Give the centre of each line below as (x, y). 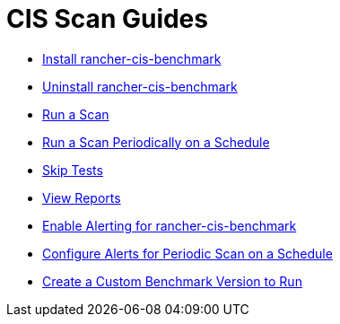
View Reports (82, 197)
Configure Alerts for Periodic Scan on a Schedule (187, 253)
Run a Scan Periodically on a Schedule (156, 142)
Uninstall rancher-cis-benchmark (140, 86)
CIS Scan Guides (107, 19)
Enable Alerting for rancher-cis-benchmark (170, 225)
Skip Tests (73, 170)
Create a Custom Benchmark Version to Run (172, 281)
